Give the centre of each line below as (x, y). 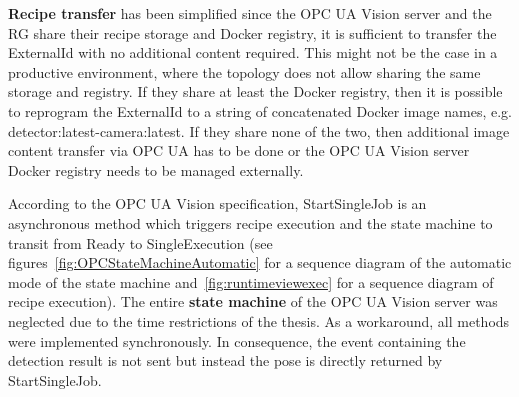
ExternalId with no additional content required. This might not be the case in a (253, 52)
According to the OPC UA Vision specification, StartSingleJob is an (217, 203)
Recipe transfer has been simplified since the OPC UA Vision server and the (250, 13)
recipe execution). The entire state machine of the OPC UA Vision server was (253, 301)
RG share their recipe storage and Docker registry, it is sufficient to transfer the (252, 32)
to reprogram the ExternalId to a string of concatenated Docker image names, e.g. (260, 110)
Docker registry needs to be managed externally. (156, 169)
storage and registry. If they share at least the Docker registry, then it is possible (255, 91)
